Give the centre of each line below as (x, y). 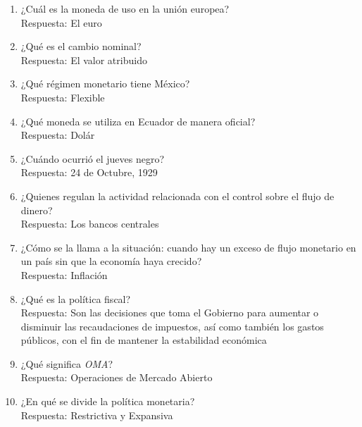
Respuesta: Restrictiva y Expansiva (97, 415)
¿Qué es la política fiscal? (76, 298)
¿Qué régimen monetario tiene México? (105, 83)
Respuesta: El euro (61, 22)
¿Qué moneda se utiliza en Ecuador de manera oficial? (138, 121)
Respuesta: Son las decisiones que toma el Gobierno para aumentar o (170, 312)
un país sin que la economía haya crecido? (111, 261)
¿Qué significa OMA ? (67, 363)
